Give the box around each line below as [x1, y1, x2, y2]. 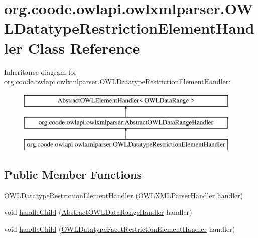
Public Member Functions [4, 167, 142, 182]
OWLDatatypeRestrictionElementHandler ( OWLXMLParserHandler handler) [4, 190, 243, 200]
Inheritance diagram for [4, 66, 77, 77]
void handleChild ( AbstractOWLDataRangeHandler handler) [4, 207, 192, 217]
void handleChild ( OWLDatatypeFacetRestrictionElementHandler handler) [4, 224, 235, 234]
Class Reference [28, 37, 140, 58]
